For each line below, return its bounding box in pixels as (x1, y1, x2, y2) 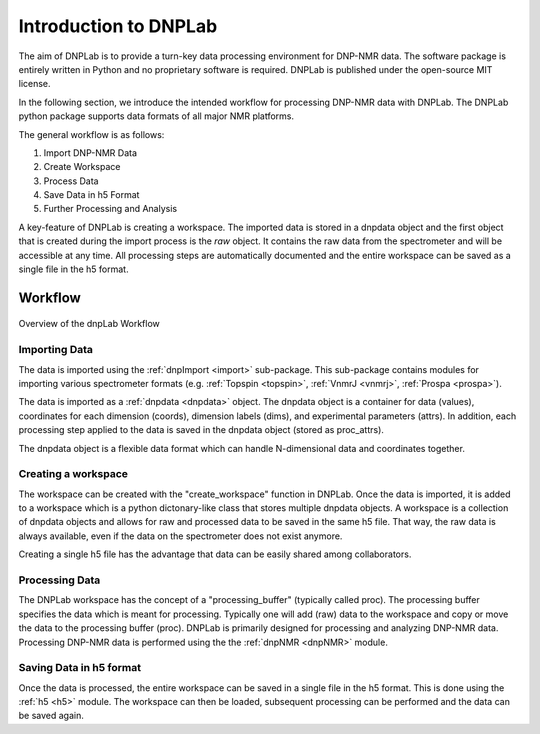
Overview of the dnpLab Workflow (18, 318, 160, 330)
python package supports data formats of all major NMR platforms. (18, 110, 295, 122)
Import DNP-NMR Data (43, 146, 138, 159)
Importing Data (18, 343, 94, 357)
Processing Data (18, 573, 101, 587)
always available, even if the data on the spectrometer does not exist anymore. (18, 530, 343, 542)
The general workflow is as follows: (18, 128, 165, 140)
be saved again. (18, 710, 84, 722)
